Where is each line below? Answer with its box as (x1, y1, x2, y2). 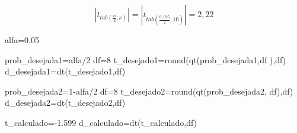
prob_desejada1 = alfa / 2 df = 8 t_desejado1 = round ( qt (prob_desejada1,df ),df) (5, 53, 286, 66)
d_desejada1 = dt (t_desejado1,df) (5, 65, 126, 77)
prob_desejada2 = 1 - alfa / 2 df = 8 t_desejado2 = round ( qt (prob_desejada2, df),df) (5, 85, 293, 97)
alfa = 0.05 (5, 34, 39, 46)
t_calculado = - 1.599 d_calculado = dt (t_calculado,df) (5, 116, 197, 128)
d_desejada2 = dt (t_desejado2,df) (5, 96, 126, 109)
